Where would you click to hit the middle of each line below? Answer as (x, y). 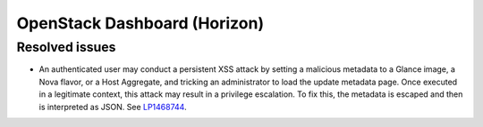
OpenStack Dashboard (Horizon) (140, 23)
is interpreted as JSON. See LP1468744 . (113, 107)
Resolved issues (66, 47)
